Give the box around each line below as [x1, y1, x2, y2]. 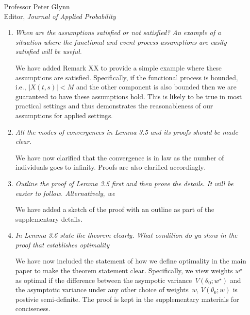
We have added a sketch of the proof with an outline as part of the [15, 204, 215, 214]
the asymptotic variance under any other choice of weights [15, 284, 189, 295]
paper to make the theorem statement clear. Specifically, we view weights [15, 265, 233, 276]
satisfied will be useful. [15, 46, 82, 56]
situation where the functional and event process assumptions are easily [15, 36, 227, 47]
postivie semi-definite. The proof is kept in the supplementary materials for [15, 294, 239, 304]
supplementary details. [15, 213, 83, 224]
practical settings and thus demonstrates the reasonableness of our [15, 101, 213, 111]
